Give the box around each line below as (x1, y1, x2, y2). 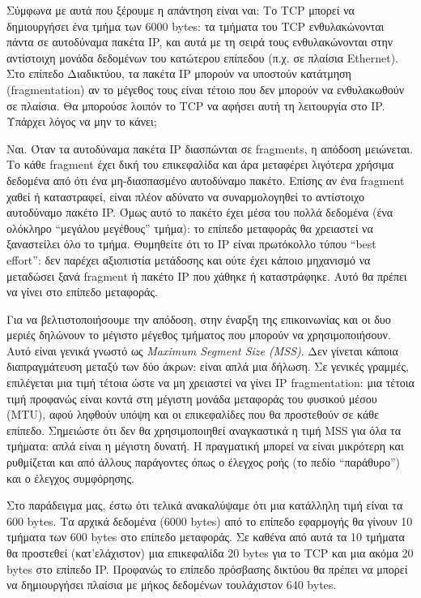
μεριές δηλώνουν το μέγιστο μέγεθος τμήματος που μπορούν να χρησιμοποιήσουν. (6, 326, 391, 343)
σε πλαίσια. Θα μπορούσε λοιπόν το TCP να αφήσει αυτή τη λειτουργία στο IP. (6, 97, 385, 114)
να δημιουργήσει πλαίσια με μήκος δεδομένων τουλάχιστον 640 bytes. (6, 576, 337, 593)
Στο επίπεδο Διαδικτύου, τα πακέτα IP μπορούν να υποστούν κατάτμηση (6, 65, 351, 82)
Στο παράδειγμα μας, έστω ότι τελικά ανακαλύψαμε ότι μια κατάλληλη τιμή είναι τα (6, 497, 403, 514)
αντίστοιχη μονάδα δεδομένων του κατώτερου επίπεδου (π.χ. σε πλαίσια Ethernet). (6, 49, 398, 66)
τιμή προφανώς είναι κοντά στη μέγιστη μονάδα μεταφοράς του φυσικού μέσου (6, 389, 377, 407)
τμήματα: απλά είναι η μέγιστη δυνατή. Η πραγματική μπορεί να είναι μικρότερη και (6, 437, 404, 454)
